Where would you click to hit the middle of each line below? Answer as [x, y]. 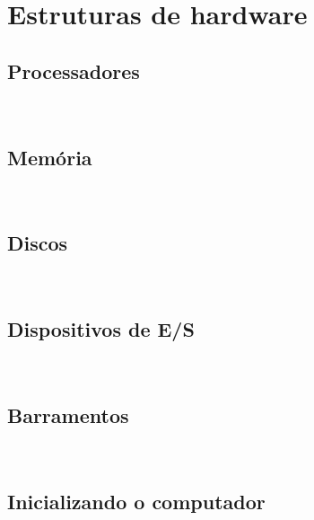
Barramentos [68, 414]
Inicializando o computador [136, 501]
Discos [38, 243]
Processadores [74, 71]
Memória [50, 157]
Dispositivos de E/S [101, 329]
